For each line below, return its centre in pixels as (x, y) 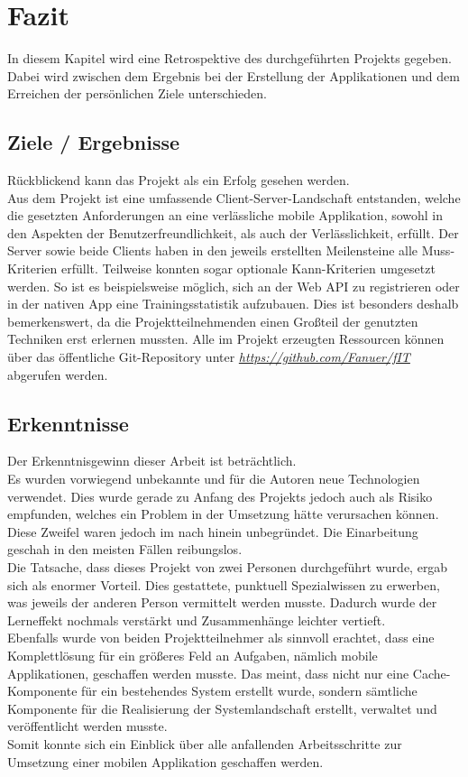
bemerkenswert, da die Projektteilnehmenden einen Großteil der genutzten (213, 321)
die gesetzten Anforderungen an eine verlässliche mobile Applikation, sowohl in (225, 215)
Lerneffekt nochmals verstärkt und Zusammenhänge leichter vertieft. (197, 620)
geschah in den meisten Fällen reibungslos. (125, 549)
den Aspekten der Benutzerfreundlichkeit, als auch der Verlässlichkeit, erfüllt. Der (233, 232)
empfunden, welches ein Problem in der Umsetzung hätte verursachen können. (223, 514)
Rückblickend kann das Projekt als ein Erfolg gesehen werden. (179, 180)
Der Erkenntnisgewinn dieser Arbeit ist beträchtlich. (152, 461)
